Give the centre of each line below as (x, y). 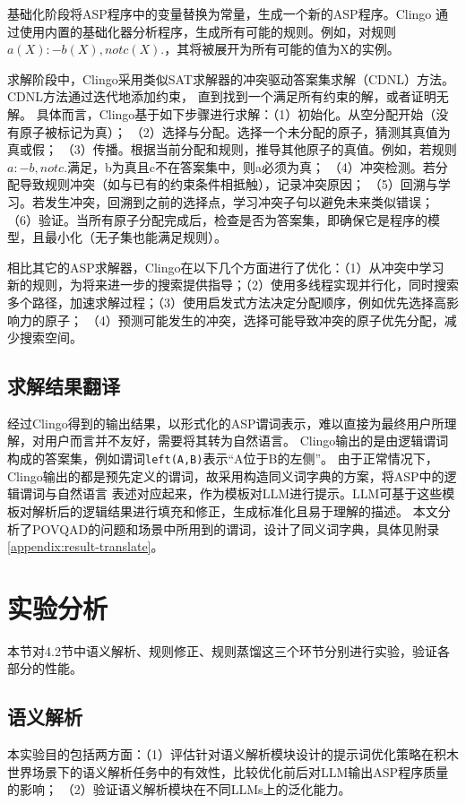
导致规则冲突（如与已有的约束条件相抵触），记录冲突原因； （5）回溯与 (229, 184)
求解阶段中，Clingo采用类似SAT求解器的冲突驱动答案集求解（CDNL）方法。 (231, 78)
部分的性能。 (45, 668)
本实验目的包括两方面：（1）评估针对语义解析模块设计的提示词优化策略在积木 (233, 754)
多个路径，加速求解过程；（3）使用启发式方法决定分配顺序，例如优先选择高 (227, 302)
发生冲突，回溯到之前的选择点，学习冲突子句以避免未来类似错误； (239, 201)
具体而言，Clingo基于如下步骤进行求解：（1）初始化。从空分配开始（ (236, 113)
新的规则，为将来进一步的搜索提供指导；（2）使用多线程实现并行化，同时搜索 (233, 285)
